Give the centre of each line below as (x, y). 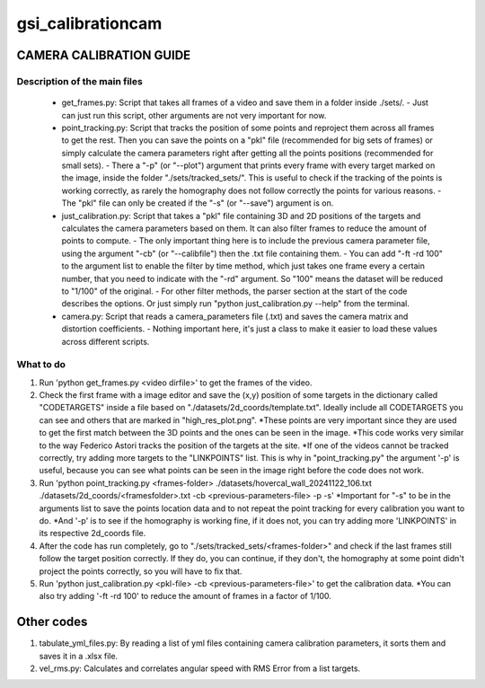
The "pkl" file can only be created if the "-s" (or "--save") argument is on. (198, 203)
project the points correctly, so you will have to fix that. (141, 571)
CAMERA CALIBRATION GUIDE (104, 55)
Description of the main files (79, 81)
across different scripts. (106, 341)
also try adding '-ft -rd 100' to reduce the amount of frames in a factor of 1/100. (185, 596)
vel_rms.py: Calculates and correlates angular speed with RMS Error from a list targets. (200, 668)
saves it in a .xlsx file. (79, 656)
